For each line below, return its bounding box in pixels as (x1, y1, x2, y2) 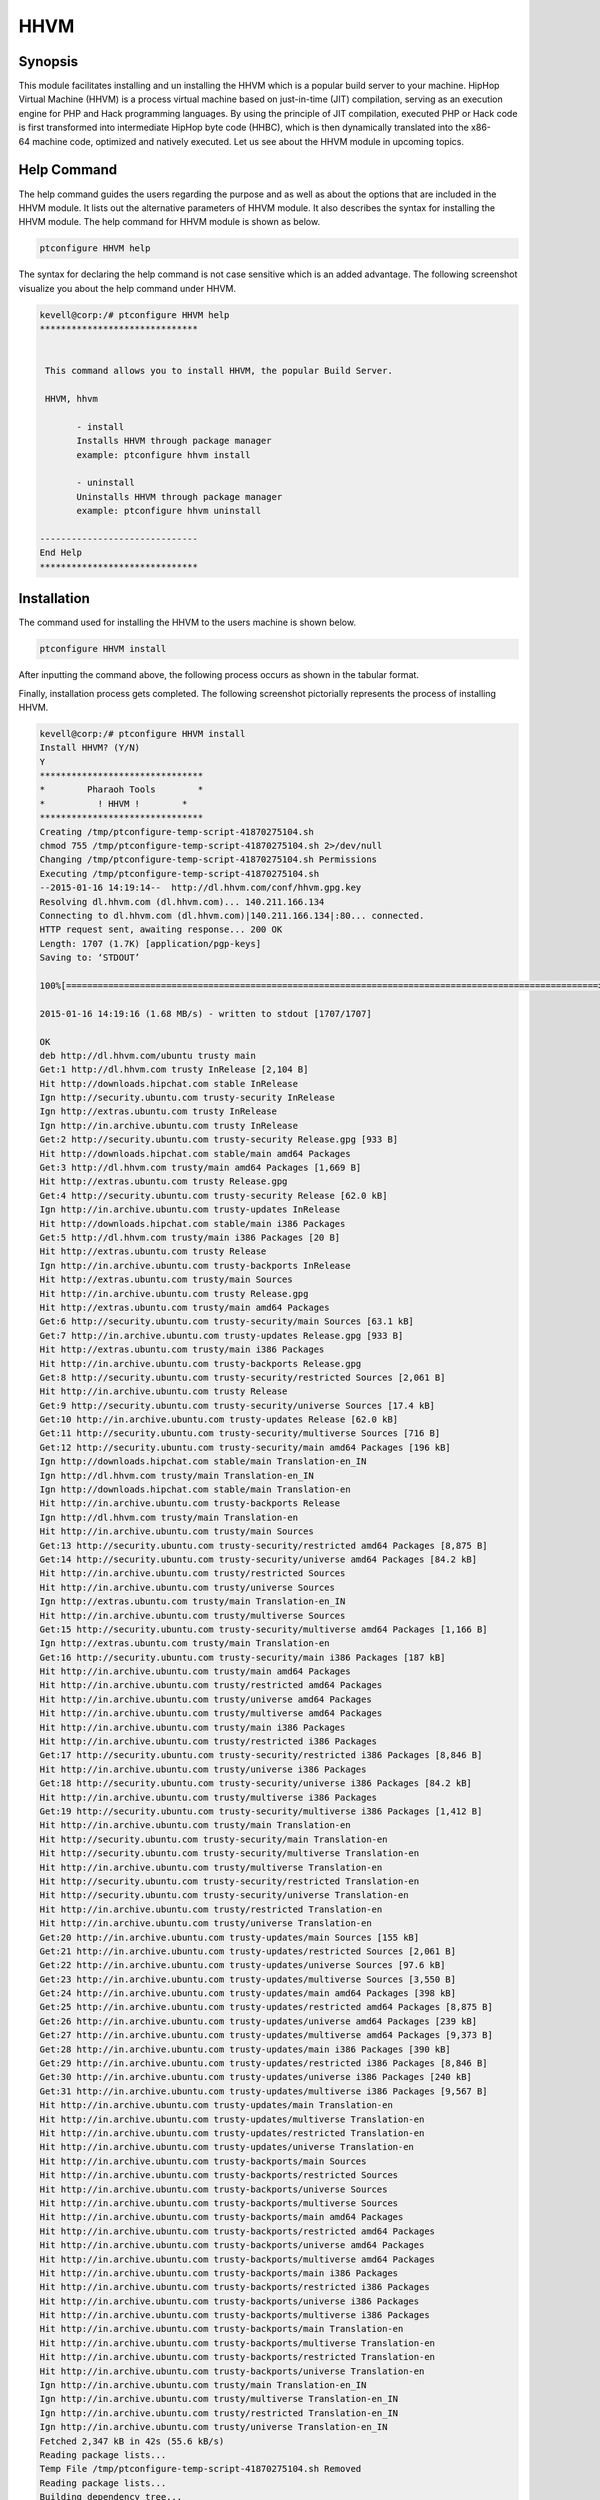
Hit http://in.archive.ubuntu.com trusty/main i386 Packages (39, 1721, 346, 1733)
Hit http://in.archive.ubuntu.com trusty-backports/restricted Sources (39, 2170, 399, 2181)
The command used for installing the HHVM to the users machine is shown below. (18, 616, 357, 629)
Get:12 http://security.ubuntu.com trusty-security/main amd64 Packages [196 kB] (39, 1441, 452, 1453)
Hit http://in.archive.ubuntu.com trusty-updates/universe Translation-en (39, 2141, 415, 2153)
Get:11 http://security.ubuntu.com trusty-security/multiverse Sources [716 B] (39, 1428, 441, 1439)
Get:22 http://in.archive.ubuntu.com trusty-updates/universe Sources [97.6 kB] (39, 1960, 446, 1971)
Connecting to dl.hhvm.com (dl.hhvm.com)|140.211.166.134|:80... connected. (39, 910, 425, 921)
